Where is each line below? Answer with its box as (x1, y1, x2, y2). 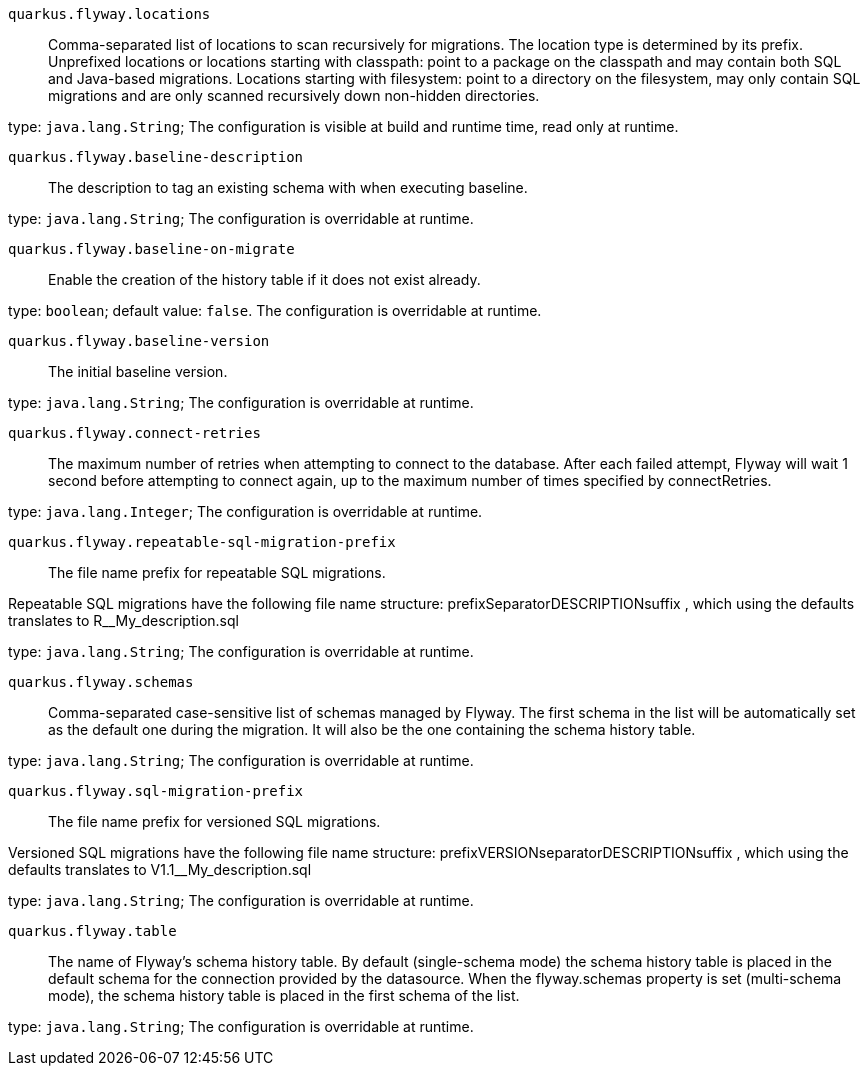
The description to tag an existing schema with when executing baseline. (48, 179, 528, 196)
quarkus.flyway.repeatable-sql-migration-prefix (8, 534, 396, 550)
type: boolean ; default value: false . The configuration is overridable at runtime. (8, 302, 542, 319)
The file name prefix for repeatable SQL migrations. (48, 564, 386, 581)
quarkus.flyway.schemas (8, 674, 194, 690)
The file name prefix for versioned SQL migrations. (48, 813, 381, 830)
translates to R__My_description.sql (8, 612, 239, 629)
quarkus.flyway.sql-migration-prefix (8, 783, 304, 799)
